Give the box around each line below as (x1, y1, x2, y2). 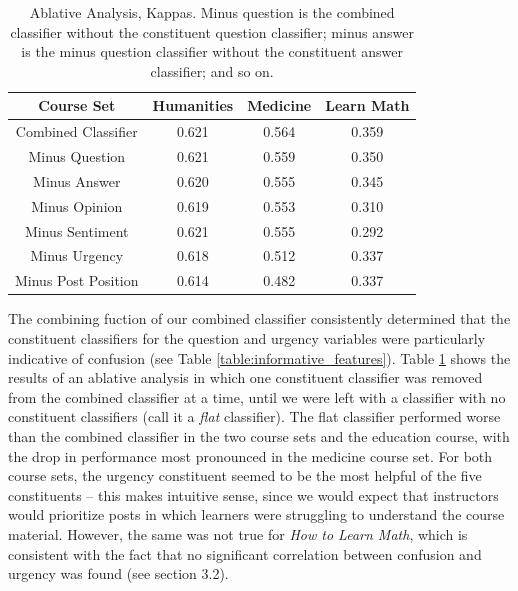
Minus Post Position (15, 270, 139, 291)
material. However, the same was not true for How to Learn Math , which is (8, 523, 468, 544)
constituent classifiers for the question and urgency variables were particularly (8, 327, 486, 348)
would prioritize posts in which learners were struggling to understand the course (8, 504, 505, 525)
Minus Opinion (31, 195, 123, 216)
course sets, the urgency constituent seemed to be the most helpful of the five (8, 465, 482, 486)
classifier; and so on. (150, 60, 274, 81)
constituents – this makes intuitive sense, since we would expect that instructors (8, 484, 499, 505)
